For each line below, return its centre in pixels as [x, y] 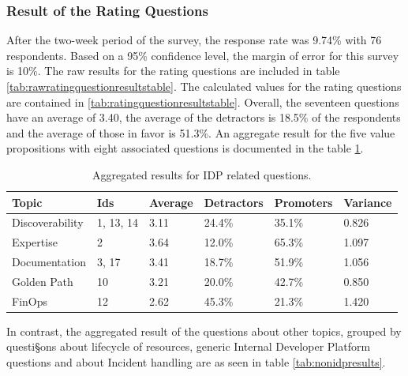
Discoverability [48, 222]
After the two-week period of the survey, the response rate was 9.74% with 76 [194, 40]
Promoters [303, 202]
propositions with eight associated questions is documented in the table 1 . [185, 148]
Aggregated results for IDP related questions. [202, 174]
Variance [368, 202]
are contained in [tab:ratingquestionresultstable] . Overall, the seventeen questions [203, 102]
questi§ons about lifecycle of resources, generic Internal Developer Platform [189, 346]
